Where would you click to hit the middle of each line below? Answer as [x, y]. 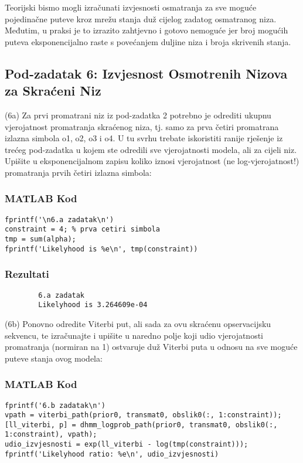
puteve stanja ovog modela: [54, 358]
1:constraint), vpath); [51, 435]
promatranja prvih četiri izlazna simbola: [78, 172]
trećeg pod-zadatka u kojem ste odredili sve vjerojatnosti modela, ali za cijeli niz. [151, 149]
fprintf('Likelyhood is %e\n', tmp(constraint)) [101, 249]
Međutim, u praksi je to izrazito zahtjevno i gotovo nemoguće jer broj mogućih [147, 30]
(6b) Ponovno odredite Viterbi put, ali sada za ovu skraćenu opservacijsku [138, 323]
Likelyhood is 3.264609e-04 [93, 305]
